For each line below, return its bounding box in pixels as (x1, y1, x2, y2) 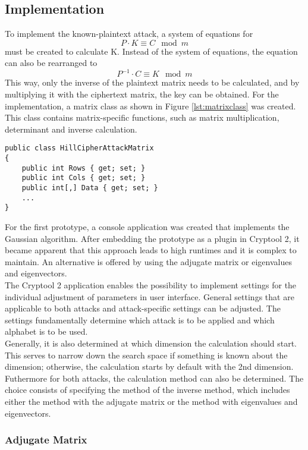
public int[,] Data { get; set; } (21, 184, 158, 193)
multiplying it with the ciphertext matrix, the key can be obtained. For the (5, 88, 279, 100)
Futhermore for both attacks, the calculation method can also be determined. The (5, 372, 304, 384)
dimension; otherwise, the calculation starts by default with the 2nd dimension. (5, 360, 294, 373)
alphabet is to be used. (5, 325, 88, 338)
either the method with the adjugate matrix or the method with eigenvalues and (5, 395, 298, 407)
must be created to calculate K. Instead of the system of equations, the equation (5, 45, 298, 57)
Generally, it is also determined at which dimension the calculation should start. (5, 336, 297, 349)
